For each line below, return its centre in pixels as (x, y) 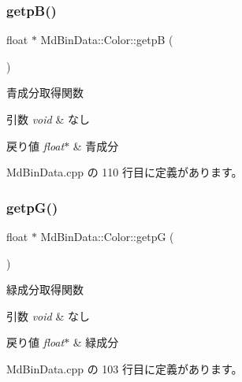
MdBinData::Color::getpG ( (107, 236)
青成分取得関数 (45, 93)
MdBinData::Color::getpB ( (107, 40)
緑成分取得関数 (45, 289)
